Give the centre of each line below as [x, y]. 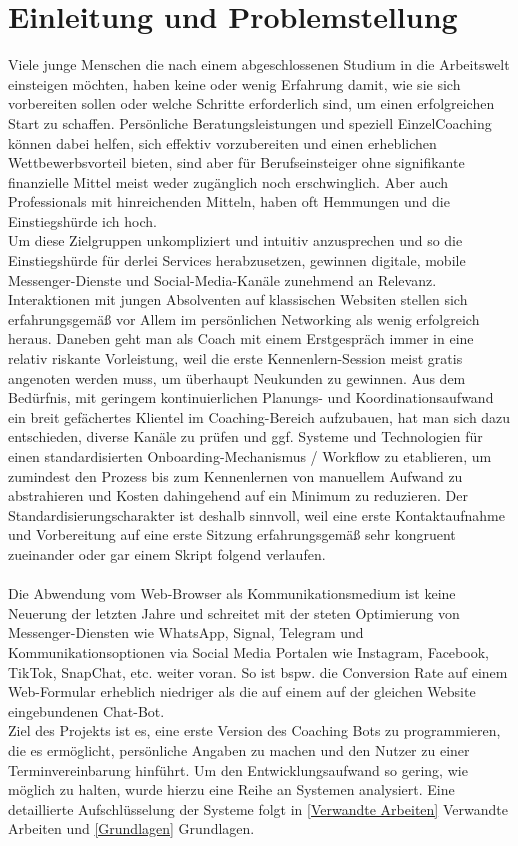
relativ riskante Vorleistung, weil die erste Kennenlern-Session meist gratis [235, 358]
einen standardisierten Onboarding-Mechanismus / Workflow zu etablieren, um [250, 456]
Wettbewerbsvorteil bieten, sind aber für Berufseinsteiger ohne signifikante [236, 162]
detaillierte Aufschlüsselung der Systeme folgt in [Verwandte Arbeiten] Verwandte [258, 808]
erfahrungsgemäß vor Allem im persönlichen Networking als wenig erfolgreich [244, 318]
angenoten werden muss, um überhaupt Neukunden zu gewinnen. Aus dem [237, 377]
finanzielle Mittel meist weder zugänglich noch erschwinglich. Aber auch [228, 181]
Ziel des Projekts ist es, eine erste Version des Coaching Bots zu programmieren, [254, 730]
